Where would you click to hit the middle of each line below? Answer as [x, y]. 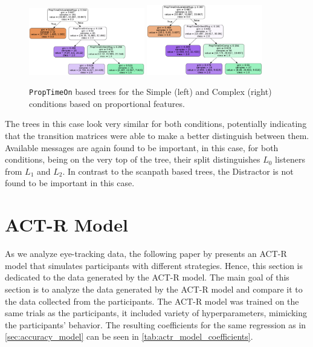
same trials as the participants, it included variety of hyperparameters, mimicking [156, 313]
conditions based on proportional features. [107, 103]
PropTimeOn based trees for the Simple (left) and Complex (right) [150, 92]
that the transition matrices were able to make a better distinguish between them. [157, 136]
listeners [290, 159]
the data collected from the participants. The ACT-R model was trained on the [152, 301]
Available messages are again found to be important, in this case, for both [142, 147]
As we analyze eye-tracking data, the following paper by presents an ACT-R [146, 254]
